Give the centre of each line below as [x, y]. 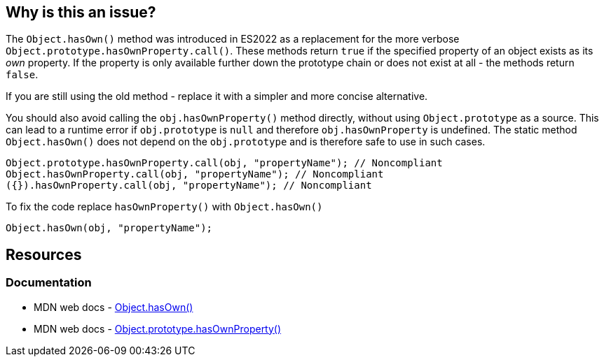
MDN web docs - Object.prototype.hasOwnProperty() [158, 328]
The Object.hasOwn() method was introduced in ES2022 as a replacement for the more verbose [233, 39]
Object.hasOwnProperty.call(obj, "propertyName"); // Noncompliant [195, 174]
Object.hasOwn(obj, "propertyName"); [109, 228]
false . [22, 75]
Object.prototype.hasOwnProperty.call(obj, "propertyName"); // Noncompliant [224, 163]
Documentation [49, 283]
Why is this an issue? [81, 12]
